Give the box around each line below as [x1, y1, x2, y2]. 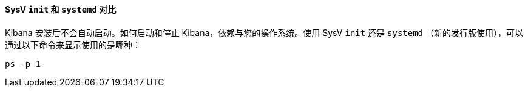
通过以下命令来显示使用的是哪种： [5, 39, 141, 50]
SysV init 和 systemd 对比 [5, 4, 117, 14]
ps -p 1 [5, 58, 41, 69]
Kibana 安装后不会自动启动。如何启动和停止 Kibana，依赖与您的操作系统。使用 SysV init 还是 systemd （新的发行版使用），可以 [5, 27, 523, 38]
